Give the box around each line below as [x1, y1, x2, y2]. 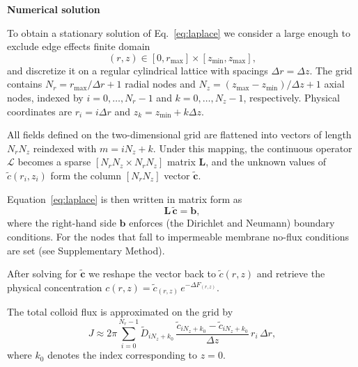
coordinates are [7, 104, 72, 118]
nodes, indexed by [7, 90, 84, 104]
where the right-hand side [7, 215, 116, 230]
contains [7, 76, 42, 91]
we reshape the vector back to [88, 266, 216, 281]
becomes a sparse [17, 154, 91, 169]
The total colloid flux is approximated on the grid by [7, 304, 233, 319]
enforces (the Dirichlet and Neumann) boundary [129, 215, 335, 230]
